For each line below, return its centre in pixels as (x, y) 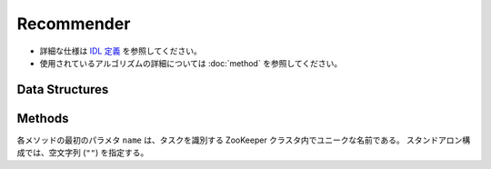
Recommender (74, 24)
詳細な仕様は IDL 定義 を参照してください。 (120, 51)
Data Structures (63, 89)
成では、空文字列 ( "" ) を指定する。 (83, 153)
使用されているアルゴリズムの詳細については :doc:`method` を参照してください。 (191, 63)
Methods (43, 118)
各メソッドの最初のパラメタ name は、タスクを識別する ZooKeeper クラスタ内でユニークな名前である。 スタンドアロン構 (244, 140)
